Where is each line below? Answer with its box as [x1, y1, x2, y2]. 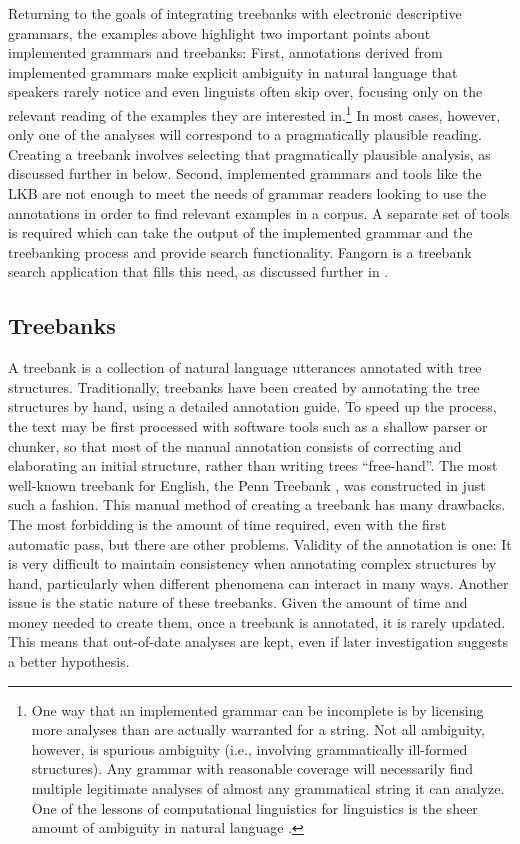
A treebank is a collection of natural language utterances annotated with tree [8, 357, 482, 378]
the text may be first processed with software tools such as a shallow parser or [8, 415, 488, 436]
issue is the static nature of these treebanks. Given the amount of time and [8, 592, 468, 613]
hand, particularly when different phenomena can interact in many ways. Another [8, 572, 509, 593]
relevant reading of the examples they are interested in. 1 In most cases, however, [8, 101, 501, 125]
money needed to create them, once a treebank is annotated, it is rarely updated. [8, 611, 506, 632]
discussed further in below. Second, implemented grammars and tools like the [8, 163, 482, 184]
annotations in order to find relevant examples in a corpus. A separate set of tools [8, 202, 510, 223]
